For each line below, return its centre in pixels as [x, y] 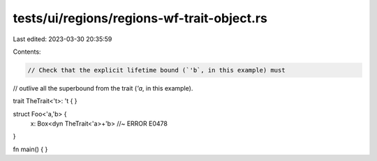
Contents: [27, 52]
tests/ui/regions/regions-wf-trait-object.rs [140, 18]
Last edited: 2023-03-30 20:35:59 [62, 39]
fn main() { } [30, 149]
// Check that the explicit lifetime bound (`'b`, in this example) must [156, 70]
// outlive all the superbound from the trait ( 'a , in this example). [103, 88]
